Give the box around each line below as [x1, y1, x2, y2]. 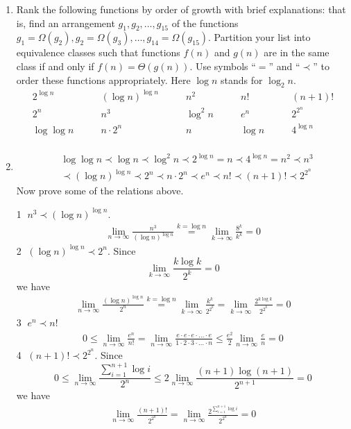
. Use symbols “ [189, 58, 256, 73]
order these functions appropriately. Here [16, 72, 191, 87]
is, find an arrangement [16, 15, 115, 30]
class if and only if [16, 58, 94, 73]
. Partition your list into [208, 30, 311, 44]
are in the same [264, 45, 329, 60]
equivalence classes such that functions [16, 45, 180, 60]
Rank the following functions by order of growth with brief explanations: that [16, 2, 346, 16]
